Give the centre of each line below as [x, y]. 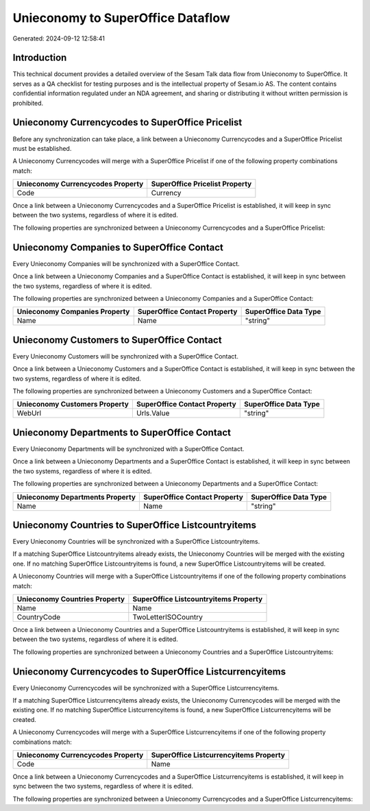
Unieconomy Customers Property [73, 404]
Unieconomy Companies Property [73, 312]
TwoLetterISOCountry [168, 617]
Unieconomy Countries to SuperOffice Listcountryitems [135, 525]
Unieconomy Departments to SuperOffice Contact [122, 432]
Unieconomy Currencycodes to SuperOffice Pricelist [127, 122]
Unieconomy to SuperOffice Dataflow [122, 18]
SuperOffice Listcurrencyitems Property [218, 755]
